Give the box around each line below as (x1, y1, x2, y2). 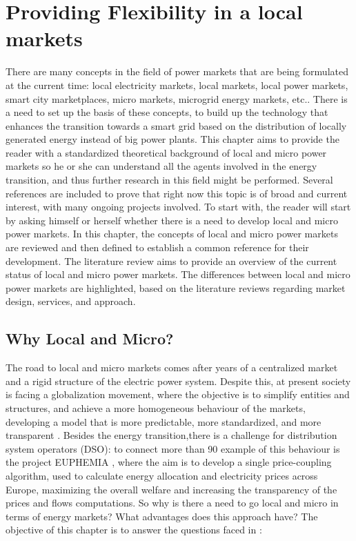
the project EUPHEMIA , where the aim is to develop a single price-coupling (6, 455, 332, 469)
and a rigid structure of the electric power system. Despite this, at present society (6, 373, 351, 388)
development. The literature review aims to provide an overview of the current (6, 253, 337, 268)
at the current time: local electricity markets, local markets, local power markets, (6, 77, 348, 92)
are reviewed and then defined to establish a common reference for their (6, 240, 309, 255)
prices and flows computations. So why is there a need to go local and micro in (6, 495, 339, 510)
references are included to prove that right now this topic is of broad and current (6, 186, 348, 200)
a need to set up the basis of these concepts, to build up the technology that (6, 105, 328, 119)
